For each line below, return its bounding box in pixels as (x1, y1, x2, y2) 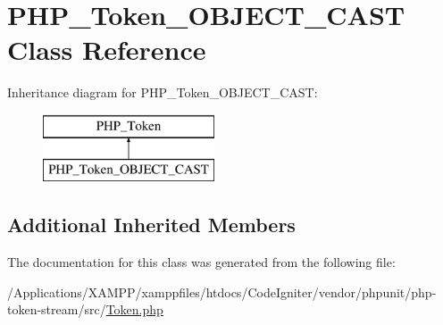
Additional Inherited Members (7, 211, 296, 238)
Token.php (105, 300, 163, 319)
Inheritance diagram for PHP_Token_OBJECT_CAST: (7, 83, 318, 102)
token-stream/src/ (7, 300, 106, 319)
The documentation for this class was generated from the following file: (7, 253, 396, 271)
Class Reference (7, 31, 206, 68)
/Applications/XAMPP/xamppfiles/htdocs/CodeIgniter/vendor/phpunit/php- (7, 282, 437, 301)
